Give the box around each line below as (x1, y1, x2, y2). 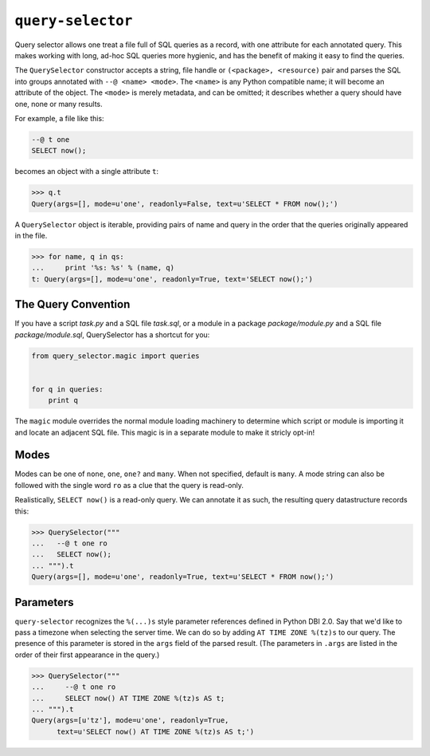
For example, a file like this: (14, 113, 104, 123)
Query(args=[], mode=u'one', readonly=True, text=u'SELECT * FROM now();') (31, 573, 334, 581)
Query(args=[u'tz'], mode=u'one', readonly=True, (31, 716, 229, 725)
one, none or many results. (14, 99, 103, 108)
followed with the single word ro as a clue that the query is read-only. (14, 480, 244, 490)
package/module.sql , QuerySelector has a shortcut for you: (14, 329, 210, 339)
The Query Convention (14, 297, 131, 311)
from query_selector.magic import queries (31, 351, 200, 360)
